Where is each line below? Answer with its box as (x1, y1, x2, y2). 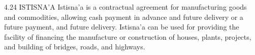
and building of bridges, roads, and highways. (4, 41, 145, 52)
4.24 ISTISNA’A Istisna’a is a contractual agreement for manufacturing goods (4, 2, 247, 12)
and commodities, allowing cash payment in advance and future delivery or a (4, 11, 243, 22)
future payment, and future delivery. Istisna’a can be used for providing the (4, 21, 239, 32)
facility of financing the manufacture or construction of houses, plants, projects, (4, 31, 251, 42)
